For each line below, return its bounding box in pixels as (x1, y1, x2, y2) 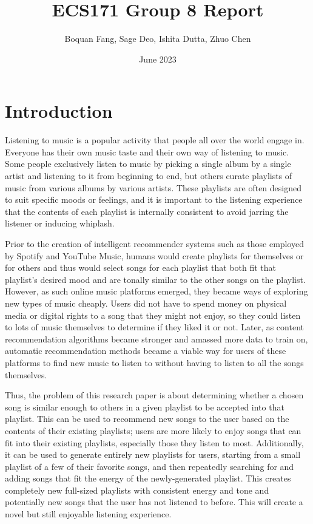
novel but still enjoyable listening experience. (5, 508, 172, 520)
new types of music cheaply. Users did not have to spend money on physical (5, 296, 287, 309)
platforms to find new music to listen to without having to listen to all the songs (5, 356, 304, 369)
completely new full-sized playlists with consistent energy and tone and (5, 483, 269, 496)
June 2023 (139, 52, 177, 65)
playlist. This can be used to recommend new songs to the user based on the (5, 412, 289, 425)
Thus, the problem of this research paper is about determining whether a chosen (5, 389, 304, 401)
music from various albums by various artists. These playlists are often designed (5, 181, 301, 194)
